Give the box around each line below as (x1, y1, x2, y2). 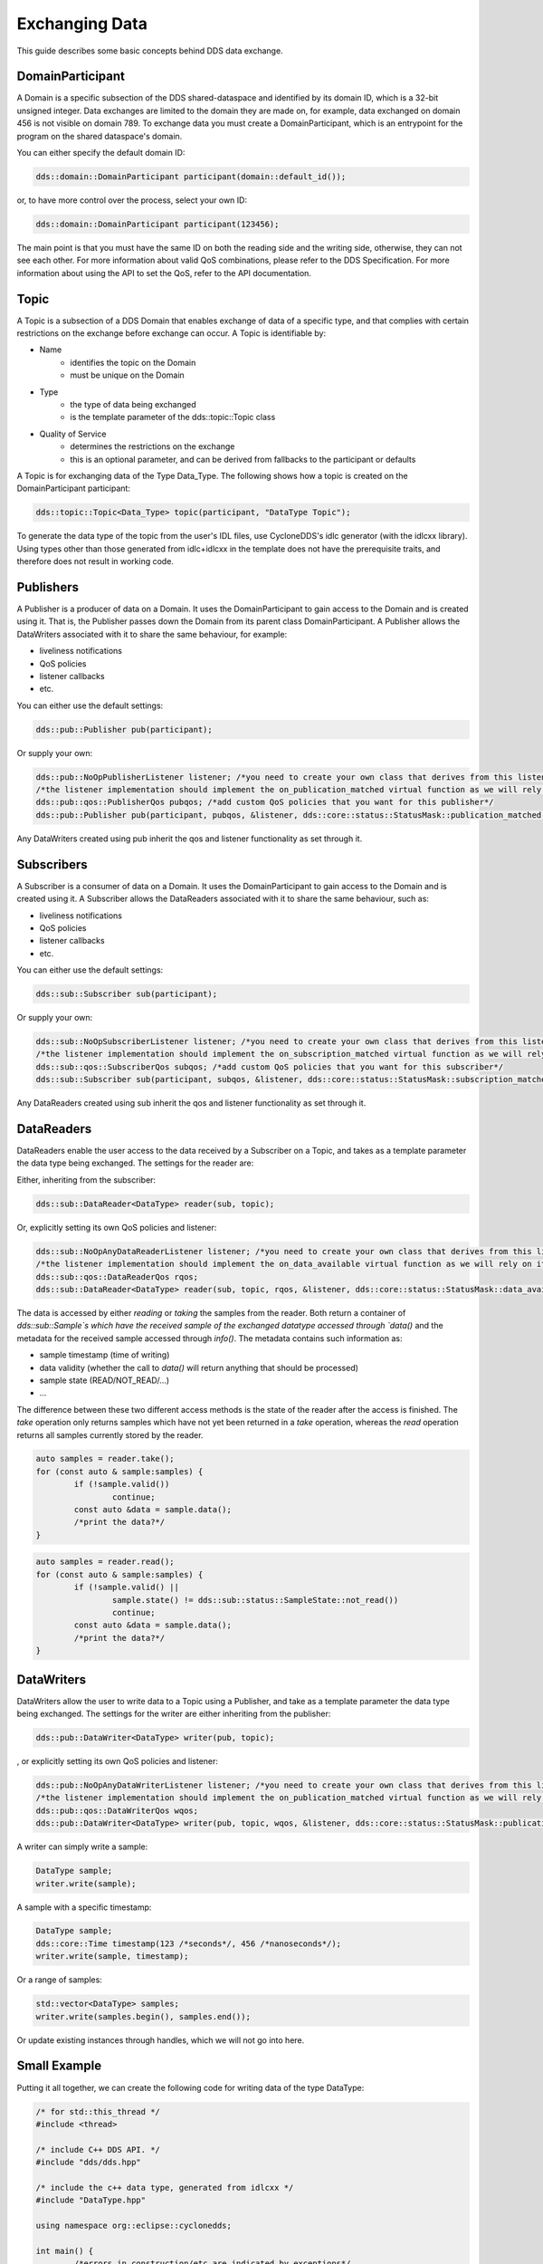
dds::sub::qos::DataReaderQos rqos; (35, 1271, 199, 1281)
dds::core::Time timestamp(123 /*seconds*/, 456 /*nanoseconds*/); (35, 1938, 342, 1949)
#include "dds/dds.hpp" (35, 2157, 142, 2168)
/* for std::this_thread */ (35, 2106, 160, 2116)
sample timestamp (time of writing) (39, 1349, 170, 1360)
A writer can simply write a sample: (16, 1841, 148, 1852)
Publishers (16, 580, 79, 595)
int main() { (35, 2246, 94, 2256)
